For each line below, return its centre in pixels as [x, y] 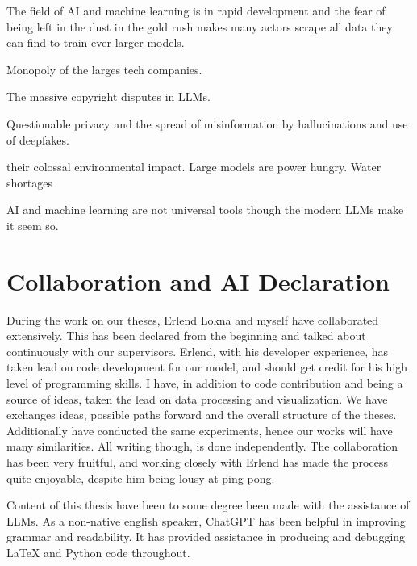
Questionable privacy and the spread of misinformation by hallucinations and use [207, 123]
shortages [29, 182]
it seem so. [33, 225]
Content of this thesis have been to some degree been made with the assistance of [208, 505]
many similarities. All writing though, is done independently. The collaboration [202, 446]
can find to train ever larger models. [96, 42]
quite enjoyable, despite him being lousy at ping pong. [141, 478]
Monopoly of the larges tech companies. [104, 69]
